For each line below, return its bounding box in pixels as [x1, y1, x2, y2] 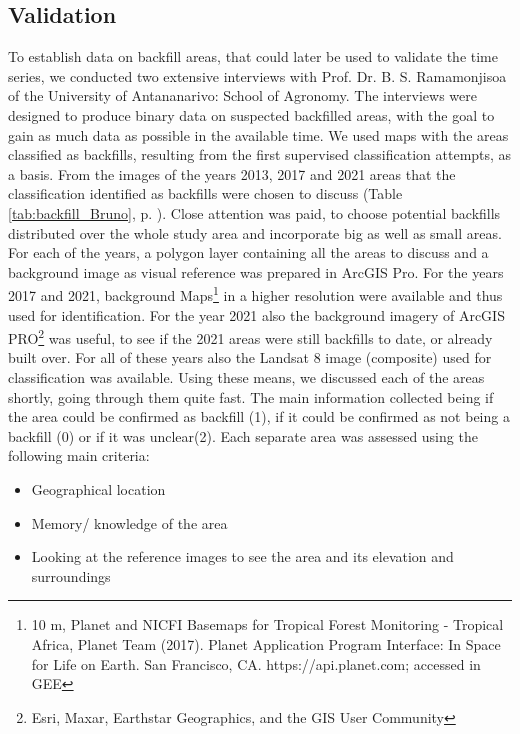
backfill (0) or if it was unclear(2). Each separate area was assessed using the [8, 425, 478, 446]
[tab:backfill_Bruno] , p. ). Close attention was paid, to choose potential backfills [8, 202, 501, 223]
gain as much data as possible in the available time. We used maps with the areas [8, 124, 509, 145]
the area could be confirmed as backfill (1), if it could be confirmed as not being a [8, 406, 510, 427]
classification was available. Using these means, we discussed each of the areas [8, 367, 485, 388]
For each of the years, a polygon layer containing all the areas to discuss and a [8, 242, 489, 263]
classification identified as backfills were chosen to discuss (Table [8, 183, 403, 204]
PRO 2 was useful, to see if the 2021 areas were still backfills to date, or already [8, 325, 493, 348]
